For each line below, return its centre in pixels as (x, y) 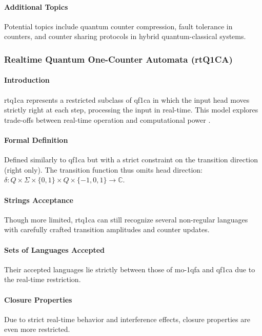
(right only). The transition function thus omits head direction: (103, 169)
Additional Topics (36, 6)
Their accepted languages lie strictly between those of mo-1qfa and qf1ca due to (130, 269)
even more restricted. (37, 329)
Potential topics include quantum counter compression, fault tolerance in (118, 26)
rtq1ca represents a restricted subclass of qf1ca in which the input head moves (127, 99)
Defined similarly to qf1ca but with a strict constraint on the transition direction (131, 160)
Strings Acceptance (39, 200)
